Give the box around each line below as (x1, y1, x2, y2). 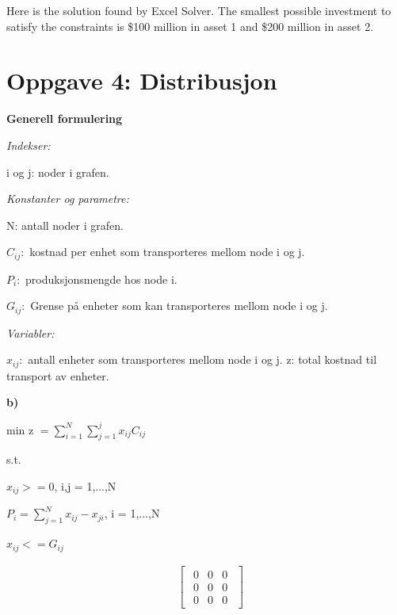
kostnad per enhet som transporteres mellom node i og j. (29, 243, 305, 260)
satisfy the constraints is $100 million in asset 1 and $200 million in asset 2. (6, 17, 374, 34)
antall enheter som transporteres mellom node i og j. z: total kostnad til (28, 351, 377, 368)
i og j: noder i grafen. (6, 163, 109, 180)
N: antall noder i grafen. (6, 216, 124, 233)
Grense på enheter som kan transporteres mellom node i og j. (30, 297, 328, 314)
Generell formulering (6, 110, 123, 127)
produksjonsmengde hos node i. (25, 270, 178, 287)
